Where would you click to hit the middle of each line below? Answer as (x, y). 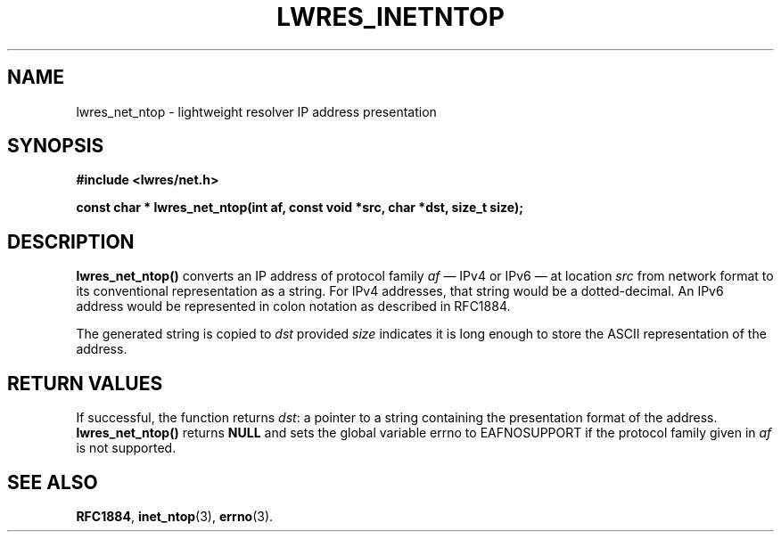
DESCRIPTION (71, 241)
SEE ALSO (53, 482)
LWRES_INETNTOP (390, 17)
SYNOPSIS (56, 146)
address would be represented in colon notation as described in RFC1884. (293, 306)
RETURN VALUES (85, 383)
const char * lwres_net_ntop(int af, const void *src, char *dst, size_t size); (300, 208)
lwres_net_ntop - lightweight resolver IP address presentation (256, 111)
